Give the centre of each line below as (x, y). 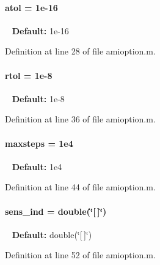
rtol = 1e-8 (29, 75)
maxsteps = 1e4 (39, 143)
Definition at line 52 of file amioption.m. (80, 255)
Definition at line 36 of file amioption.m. (80, 119)
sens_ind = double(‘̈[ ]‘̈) (56, 211)
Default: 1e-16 (40, 30)
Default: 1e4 (37, 166)
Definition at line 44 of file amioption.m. (80, 187)
